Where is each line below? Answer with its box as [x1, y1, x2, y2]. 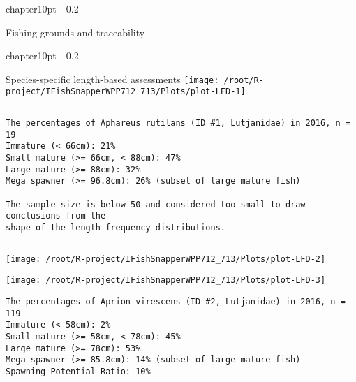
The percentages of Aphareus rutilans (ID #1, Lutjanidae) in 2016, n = [6, 118, 350, 128]
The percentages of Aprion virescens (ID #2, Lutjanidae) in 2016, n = [6, 296, 346, 307]
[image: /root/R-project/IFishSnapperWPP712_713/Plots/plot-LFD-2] [6, 254, 326, 264]
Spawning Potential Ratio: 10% [6, 366, 151, 376]
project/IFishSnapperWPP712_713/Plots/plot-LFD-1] [6, 87, 246, 97]
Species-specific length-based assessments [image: [6, 71, 219, 86]
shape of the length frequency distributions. [6, 223, 225, 233]
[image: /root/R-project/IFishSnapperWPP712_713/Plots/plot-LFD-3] [6, 275, 326, 286]
